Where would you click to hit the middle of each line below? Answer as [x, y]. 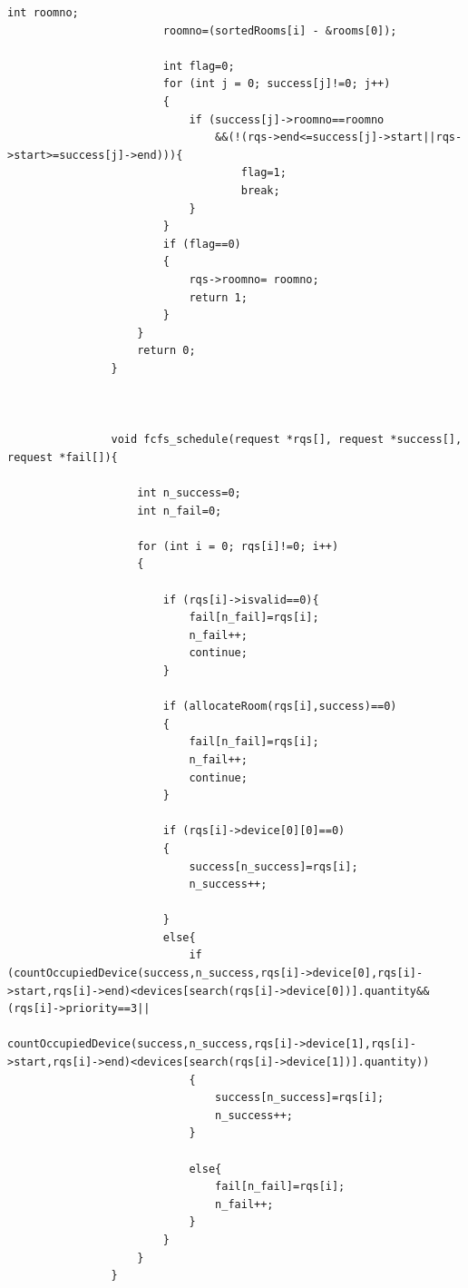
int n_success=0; [189, 493]
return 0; [166, 351]
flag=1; [263, 173]
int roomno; [43, 13]
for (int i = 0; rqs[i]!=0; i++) [238, 546]
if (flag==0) [202, 244]
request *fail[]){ [63, 457]
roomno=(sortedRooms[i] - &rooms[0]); [280, 30]
